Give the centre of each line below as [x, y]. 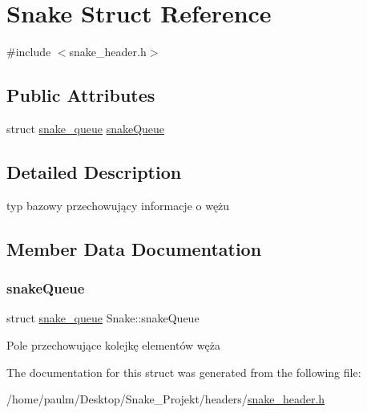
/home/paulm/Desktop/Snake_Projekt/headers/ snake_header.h [166, 399]
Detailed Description [94, 171]
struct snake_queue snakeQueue [86, 128]
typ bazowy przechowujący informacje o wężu [118, 205]
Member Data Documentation [134, 248]
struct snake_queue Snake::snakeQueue [103, 318]
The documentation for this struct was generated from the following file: [184, 372]
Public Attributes [81, 95]
